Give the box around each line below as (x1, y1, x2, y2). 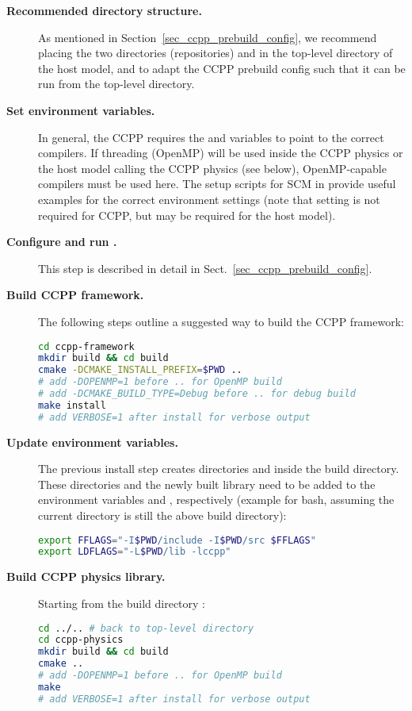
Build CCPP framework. (6, 286, 144, 303)
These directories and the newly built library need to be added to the (38, 475, 376, 492)
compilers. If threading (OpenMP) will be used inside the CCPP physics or (38, 144, 403, 161)
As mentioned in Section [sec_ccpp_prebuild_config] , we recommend (38, 29, 377, 45)
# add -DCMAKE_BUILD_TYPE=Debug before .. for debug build (38, 388, 356, 399)
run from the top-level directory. (38, 75, 195, 92)
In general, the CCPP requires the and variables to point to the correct (38, 129, 384, 145)
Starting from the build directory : (38, 594, 205, 611)
